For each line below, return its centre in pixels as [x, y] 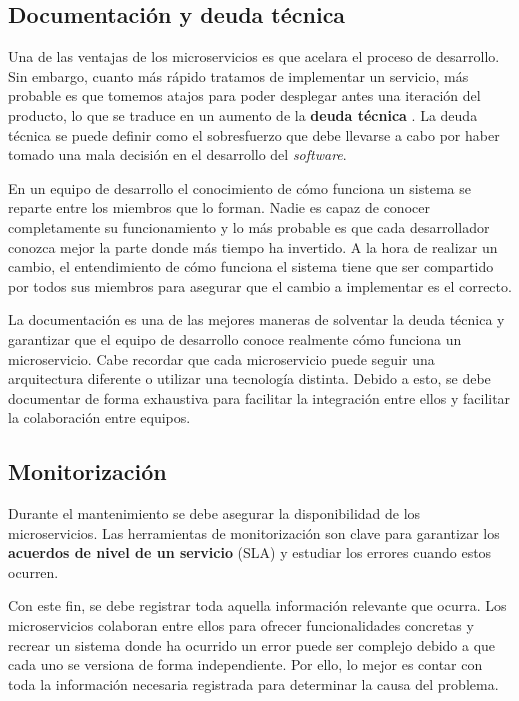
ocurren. [33, 571]
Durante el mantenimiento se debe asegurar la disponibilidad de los [214, 513]
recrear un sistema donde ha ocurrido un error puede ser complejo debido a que [252, 644]
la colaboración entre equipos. [99, 417]
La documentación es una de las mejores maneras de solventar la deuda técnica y [256, 319]
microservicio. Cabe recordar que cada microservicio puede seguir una [221, 358]
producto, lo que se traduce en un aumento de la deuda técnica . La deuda [243, 114]
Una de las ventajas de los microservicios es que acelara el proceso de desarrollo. [254, 56]
